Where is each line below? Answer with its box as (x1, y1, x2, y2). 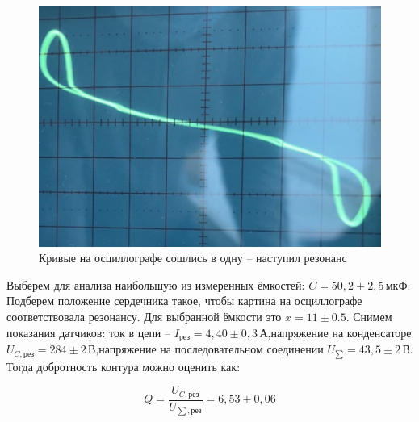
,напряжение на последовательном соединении (95, 341, 324, 357)
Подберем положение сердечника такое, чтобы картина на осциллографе (6, 292, 362, 309)
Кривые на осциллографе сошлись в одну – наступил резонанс (39, 249, 347, 266)
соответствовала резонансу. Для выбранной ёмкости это (6, 308, 282, 325)
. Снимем (346, 308, 392, 325)
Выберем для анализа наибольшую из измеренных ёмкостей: (6, 276, 305, 293)
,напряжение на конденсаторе (267, 324, 412, 341)
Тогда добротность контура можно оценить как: (6, 357, 241, 374)
